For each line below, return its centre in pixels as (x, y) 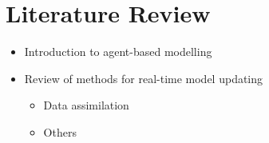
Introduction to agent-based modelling (118, 52)
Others (60, 131)
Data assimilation (86, 105)
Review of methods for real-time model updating (144, 78)
